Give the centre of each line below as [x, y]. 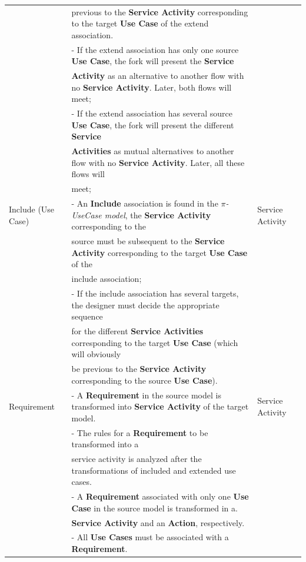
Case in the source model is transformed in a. [154, 508]
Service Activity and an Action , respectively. [158, 522]
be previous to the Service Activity [139, 369]
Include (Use [32, 209]
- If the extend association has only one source [155, 49]
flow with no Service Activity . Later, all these [158, 162]
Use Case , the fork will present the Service [153, 61]
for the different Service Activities [137, 331]
